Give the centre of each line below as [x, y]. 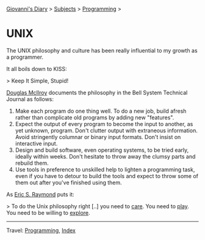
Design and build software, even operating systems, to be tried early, [102, 150]
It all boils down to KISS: [37, 69]
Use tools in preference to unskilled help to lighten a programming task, [105, 169]
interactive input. [36, 143]
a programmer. [25, 57]
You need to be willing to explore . [48, 212]
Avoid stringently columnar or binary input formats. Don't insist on [98, 137]
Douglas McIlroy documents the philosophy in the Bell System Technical [97, 92]
